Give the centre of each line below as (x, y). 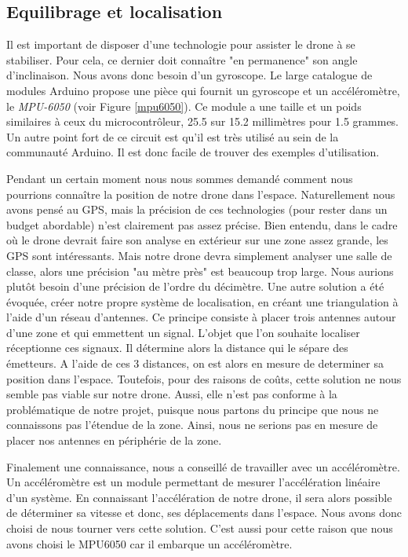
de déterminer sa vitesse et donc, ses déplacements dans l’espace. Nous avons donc (204, 513)
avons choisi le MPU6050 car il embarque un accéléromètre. (149, 543)
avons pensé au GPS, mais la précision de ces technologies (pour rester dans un (197, 209)
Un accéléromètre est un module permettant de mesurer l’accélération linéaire (193, 482)
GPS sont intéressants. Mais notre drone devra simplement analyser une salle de (199, 255)
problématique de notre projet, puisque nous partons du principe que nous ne (193, 409)
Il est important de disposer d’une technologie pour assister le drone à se (181, 44)
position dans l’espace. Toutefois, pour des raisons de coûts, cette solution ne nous (204, 378)
